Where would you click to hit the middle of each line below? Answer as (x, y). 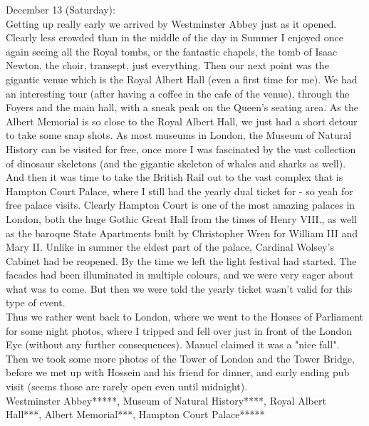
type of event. (36, 302)
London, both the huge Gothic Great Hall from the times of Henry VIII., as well (181, 218)
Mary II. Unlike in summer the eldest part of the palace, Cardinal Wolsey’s (170, 247)
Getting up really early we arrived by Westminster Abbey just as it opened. (171, 23)
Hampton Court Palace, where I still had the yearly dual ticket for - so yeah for (180, 191)
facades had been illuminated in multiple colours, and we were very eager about (180, 275)
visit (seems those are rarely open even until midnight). (127, 386)
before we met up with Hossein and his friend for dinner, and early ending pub (178, 372)
